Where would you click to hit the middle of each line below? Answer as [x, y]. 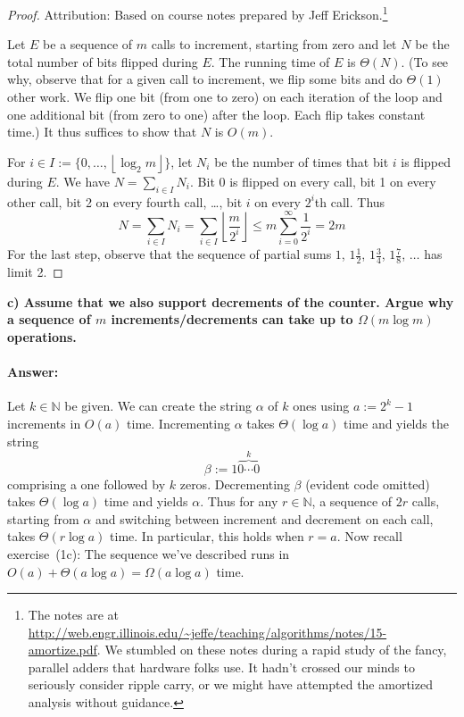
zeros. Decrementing [235, 484]
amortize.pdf [62, 650]
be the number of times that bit [302, 161]
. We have [83, 181]
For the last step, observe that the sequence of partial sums [170, 254]
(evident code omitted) [368, 484]
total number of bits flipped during [103, 61]
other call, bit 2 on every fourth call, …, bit [125, 201]
